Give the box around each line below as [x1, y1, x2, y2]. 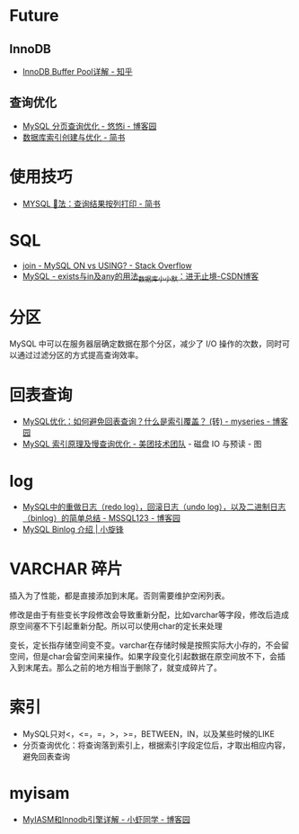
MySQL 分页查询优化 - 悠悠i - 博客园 [22, 121, 157, 131]
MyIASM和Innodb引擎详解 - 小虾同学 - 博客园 [22, 814, 190, 825]
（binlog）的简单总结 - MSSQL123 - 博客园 [22, 513, 181, 524]
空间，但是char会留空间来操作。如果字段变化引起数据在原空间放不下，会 [9, 651, 278, 662]
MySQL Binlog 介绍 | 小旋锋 [22, 524, 124, 535]
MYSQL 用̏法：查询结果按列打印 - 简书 [22, 198, 161, 209]
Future [9, 5, 60, 26]
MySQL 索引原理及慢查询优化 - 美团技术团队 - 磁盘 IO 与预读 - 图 [22, 438, 262, 450]
